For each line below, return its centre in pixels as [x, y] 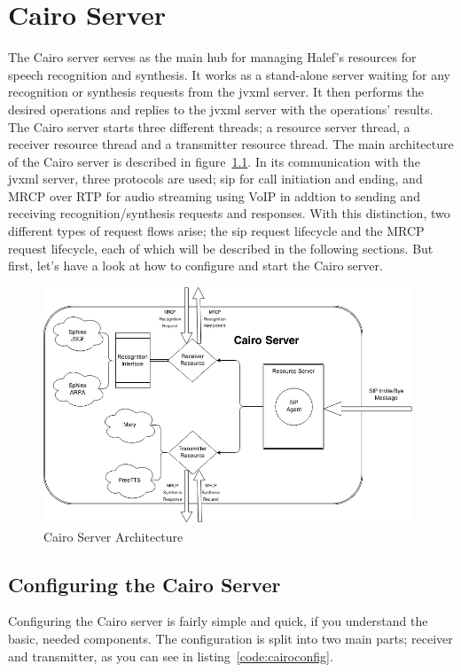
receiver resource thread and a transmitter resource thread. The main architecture [231, 144]
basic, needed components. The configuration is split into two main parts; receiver [230, 639]
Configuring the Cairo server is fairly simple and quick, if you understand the [218, 621]
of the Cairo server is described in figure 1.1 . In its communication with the [214, 161]
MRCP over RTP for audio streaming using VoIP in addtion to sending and [214, 195]
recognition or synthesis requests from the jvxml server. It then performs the [216, 92]
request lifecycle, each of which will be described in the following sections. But [221, 248]
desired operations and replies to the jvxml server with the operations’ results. [221, 109]
